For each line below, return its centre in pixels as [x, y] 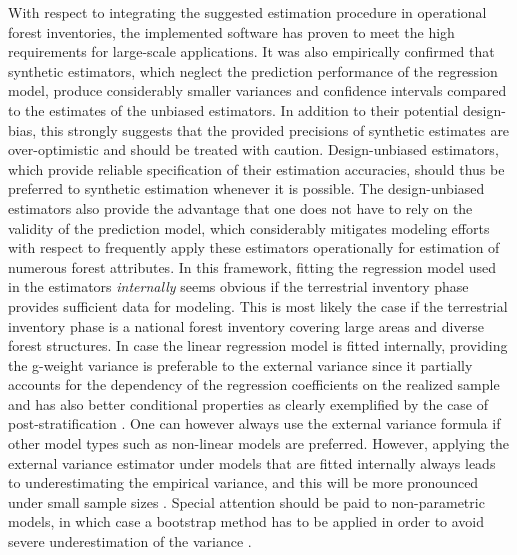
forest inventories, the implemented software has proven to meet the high [231, 31]
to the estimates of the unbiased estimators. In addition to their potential [233, 109]
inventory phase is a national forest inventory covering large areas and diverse [246, 325]
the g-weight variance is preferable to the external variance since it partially [240, 364]
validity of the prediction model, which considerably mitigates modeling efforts [249, 227]
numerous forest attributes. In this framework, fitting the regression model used [252, 266]
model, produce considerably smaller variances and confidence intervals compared [257, 90]
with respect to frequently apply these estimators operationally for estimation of [254, 247]
